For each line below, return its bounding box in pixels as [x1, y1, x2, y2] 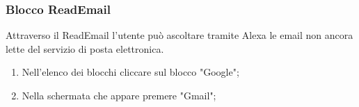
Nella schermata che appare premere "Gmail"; [22, 88, 216, 102]
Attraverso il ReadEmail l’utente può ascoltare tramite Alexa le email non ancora [6, 28, 353, 42]
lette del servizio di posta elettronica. [6, 41, 164, 56]
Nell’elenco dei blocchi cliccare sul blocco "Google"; [22, 65, 239, 79]
